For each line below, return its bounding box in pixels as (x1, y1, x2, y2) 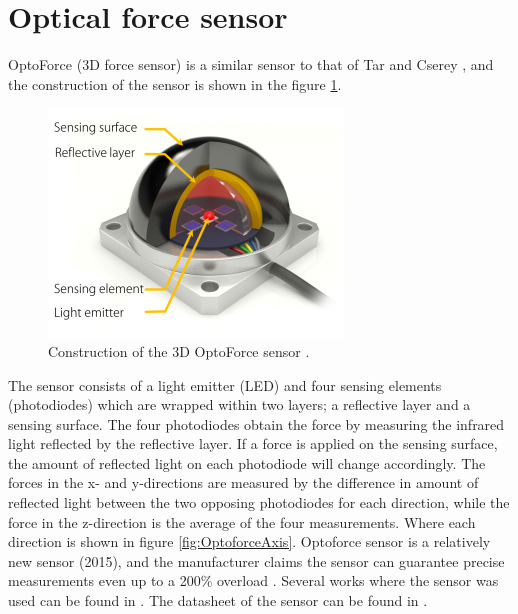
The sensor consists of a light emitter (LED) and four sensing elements (8, 374, 442, 395)
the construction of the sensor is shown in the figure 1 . (8, 73, 342, 94)
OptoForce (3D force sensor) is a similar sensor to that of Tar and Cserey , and (8, 54, 494, 75)
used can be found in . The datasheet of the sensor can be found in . (8, 590, 428, 611)
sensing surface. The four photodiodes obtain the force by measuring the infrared (8, 413, 505, 434)
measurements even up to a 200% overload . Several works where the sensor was (8, 570, 499, 591)
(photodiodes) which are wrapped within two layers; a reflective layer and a (8, 394, 471, 415)
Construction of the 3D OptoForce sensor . (48, 340, 310, 361)
